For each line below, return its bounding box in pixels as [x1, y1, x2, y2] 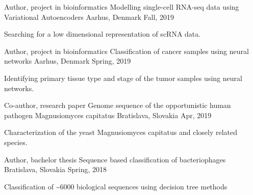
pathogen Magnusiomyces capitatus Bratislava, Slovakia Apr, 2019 [4, 109, 212, 120]
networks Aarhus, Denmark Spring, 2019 [4, 55, 131, 66]
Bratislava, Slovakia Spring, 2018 [4, 164, 107, 175]
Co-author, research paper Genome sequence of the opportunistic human [4, 100, 231, 110]
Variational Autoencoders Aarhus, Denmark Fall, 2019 [4, 11, 174, 22]
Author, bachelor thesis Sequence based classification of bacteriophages [4, 154, 226, 164]
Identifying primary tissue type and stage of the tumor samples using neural [4, 72, 242, 83]
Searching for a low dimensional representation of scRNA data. [4, 29, 201, 39]
